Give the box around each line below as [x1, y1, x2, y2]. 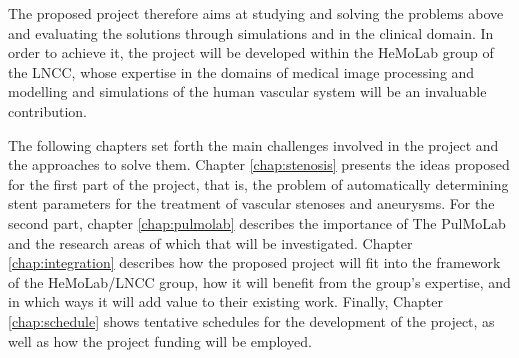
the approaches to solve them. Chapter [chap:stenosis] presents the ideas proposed [8, 154, 510, 175]
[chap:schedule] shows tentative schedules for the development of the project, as [8, 310, 495, 331]
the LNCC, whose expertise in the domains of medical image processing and [8, 61, 475, 82]
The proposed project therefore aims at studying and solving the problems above [8, 3, 504, 23]
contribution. [8, 100, 88, 121]
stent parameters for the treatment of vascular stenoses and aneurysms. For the [8, 193, 495, 214]
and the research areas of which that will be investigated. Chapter [8, 232, 413, 253]
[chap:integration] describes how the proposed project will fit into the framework [8, 252, 501, 273]
